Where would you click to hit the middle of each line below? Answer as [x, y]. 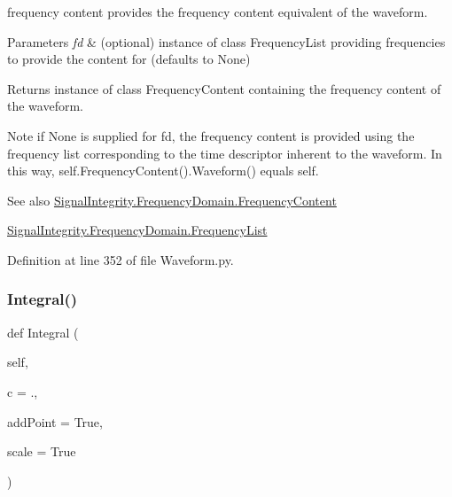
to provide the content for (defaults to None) [129, 59]
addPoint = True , [55, 421]
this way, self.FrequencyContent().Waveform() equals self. [163, 171]
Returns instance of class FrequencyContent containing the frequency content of [224, 88]
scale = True [42, 451]
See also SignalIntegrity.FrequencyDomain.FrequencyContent [172, 200]
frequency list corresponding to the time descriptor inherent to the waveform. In [225, 153]
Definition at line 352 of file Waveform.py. [121, 259]
